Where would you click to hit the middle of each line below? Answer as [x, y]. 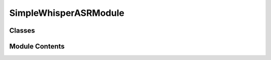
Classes [22, 30]
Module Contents [37, 46]
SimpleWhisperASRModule [67, 13]
